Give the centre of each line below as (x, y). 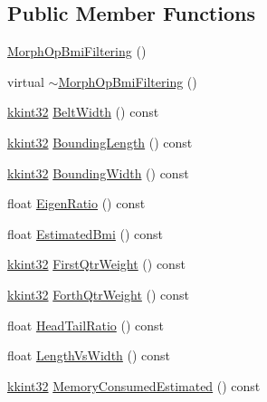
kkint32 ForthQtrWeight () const (99, 294)
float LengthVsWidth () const (89, 355)
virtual (26, 81)
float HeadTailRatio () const (86, 325)
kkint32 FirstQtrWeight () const (96, 264)
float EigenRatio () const (76, 203)
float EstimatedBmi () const (86, 233)
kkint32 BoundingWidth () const (98, 172)
